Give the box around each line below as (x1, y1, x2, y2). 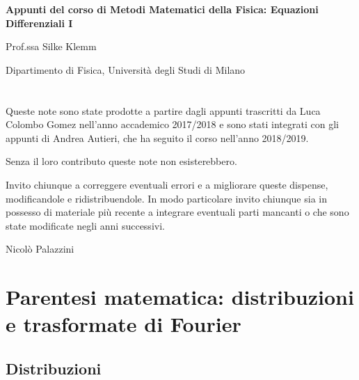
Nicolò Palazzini (6, 242, 74, 256)
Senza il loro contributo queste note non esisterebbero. (6, 154, 237, 168)
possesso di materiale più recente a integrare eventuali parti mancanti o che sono (6, 205, 349, 219)
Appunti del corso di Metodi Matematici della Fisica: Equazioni (6, 2, 319, 16)
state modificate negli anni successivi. (6, 218, 165, 232)
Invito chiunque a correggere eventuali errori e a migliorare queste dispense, (6, 177, 328, 191)
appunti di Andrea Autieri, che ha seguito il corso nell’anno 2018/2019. (6, 130, 309, 145)
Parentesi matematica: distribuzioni (6, 283, 354, 311)
